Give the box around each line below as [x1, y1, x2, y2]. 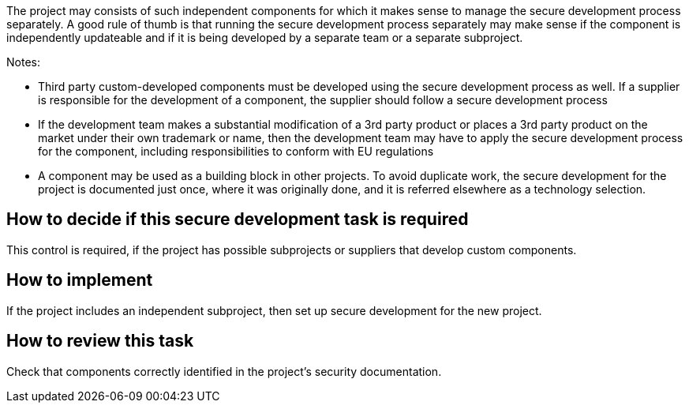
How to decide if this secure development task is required [6, 209, 469, 230]
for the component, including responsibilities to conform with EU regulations [38, 144, 434, 158]
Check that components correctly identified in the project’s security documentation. [6, 364, 442, 378]
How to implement [6, 270, 153, 291]
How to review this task [6, 331, 194, 351]
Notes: [6, 55, 40, 69]
